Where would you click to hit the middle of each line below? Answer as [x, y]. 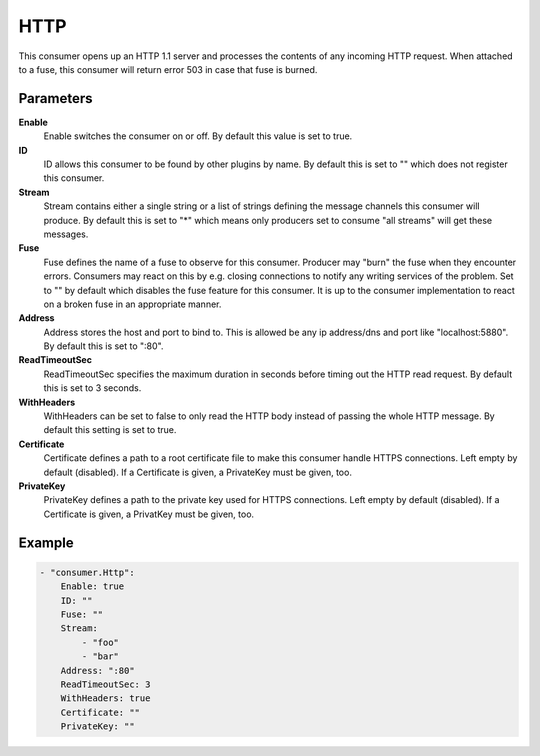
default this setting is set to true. [110, 430]
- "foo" [100, 642]
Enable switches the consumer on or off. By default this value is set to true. [198, 136]
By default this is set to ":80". [103, 346]
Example [46, 542]
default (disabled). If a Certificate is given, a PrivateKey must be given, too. [197, 472]
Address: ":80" [97, 670]
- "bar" [100, 656]
